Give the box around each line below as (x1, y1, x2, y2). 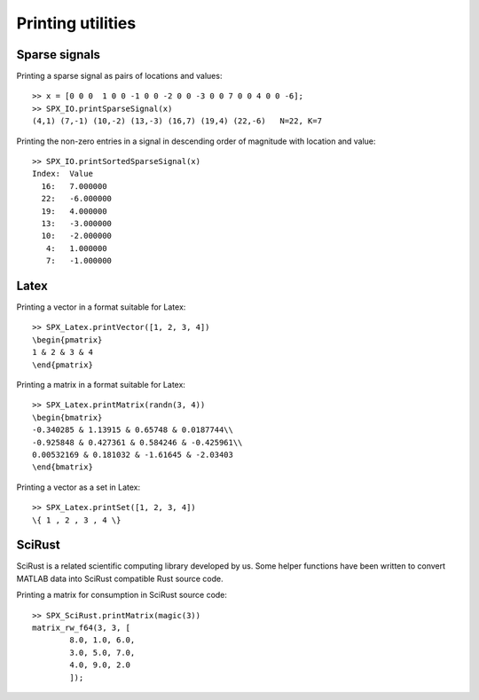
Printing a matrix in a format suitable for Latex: (16, 380, 186, 389)
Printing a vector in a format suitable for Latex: (16, 302, 186, 312)
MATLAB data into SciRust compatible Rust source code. (16, 573, 224, 584)
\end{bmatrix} (32, 462, 93, 472)
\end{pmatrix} (32, 359, 93, 370)
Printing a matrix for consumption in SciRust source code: (16, 590, 228, 601)
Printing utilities (16, 13, 137, 33)
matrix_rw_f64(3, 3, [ (32, 622, 131, 633)
